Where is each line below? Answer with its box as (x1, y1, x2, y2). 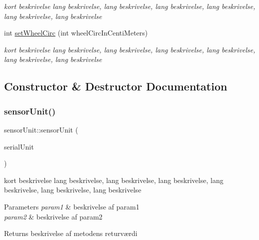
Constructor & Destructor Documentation (4, 78, 227, 94)
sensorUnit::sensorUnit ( (4, 124, 78, 134)
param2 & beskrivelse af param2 (4, 211, 102, 221)
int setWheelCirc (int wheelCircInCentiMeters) (4, 27, 148, 38)
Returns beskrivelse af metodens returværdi (4, 228, 137, 238)
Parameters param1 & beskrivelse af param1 (4, 201, 139, 211)
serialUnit (4, 141, 34, 151)
